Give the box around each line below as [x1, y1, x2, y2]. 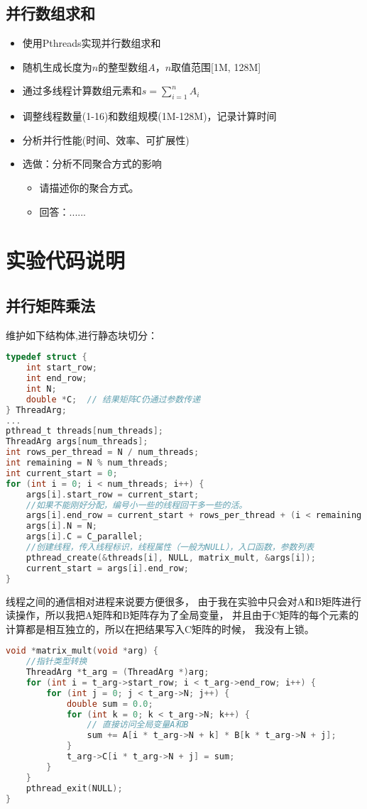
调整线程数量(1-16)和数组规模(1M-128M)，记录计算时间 [22, 109, 277, 123]
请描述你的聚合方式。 [39, 180, 139, 194]
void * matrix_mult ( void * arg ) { [6, 646, 158, 656]
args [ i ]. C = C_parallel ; [26, 532, 143, 542]
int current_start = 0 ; [6, 468, 118, 478]
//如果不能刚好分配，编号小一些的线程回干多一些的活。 [26, 500, 248, 510]
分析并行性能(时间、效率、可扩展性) [22, 132, 190, 147]
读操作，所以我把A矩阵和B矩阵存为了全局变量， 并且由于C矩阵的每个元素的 [6, 607, 359, 622]
